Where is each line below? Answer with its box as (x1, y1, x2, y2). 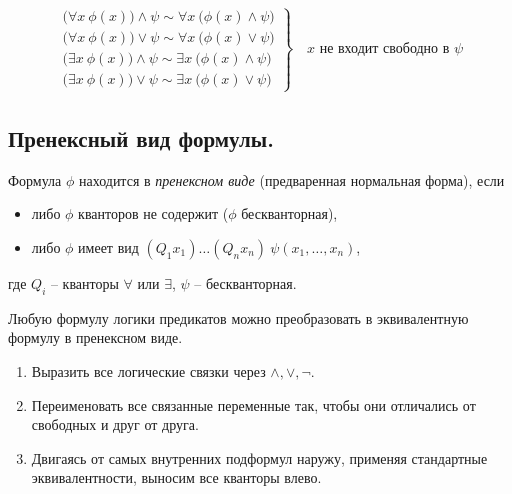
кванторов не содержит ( (78, 203, 229, 224)
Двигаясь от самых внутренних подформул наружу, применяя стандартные (31, 447, 488, 468)
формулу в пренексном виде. (8, 327, 183, 348)
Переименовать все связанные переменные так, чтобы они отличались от (31, 394, 476, 415)
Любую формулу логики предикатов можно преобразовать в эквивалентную (8, 307, 469, 328)
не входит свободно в (319, 41, 450, 56)
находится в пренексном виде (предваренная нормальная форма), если (78, 169, 505, 190)
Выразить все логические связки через (31, 361, 266, 382)
